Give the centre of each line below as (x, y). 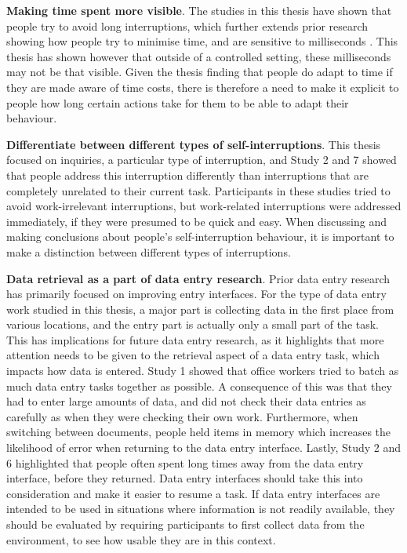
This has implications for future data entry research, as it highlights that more (195, 339)
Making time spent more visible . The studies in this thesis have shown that (199, 10)
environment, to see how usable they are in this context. (141, 539)
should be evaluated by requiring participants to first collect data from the (185, 524)
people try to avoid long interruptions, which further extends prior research (187, 25)
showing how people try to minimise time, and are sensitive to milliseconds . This (202, 41)
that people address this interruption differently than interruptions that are (187, 175)
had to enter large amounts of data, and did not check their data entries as (186, 401)
